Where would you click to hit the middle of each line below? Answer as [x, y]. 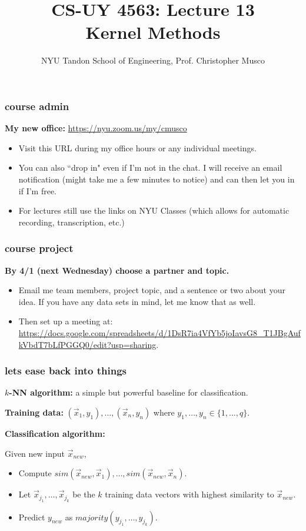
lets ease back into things [66, 371]
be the [84, 494]
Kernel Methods [153, 32]
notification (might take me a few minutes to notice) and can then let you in [157, 179]
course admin [37, 106]
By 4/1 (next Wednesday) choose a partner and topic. [117, 270]
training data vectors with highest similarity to [189, 494]
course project [39, 248]
